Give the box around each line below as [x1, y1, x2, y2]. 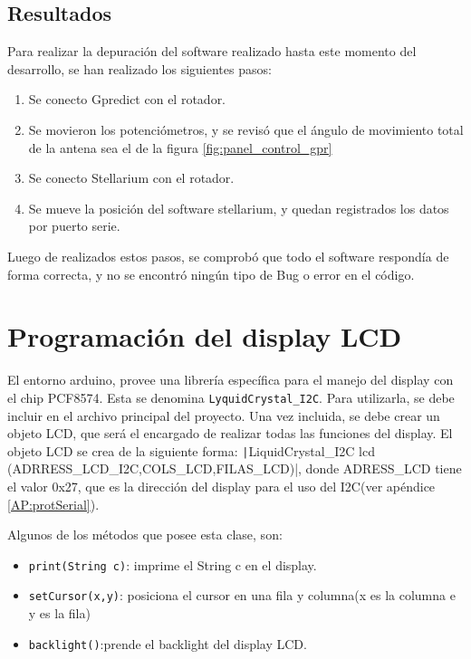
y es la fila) [28, 604, 91, 623]
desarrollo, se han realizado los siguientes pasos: [7, 59, 272, 78]
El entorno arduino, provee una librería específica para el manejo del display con [7, 370, 454, 389]
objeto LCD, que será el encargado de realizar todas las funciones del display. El [7, 424, 453, 443]
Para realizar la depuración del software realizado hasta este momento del [7, 42, 417, 61]
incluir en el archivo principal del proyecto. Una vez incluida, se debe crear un [7, 406, 440, 425]
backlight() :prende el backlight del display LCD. [28, 634, 307, 653]
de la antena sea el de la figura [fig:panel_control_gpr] [28, 138, 332, 157]
